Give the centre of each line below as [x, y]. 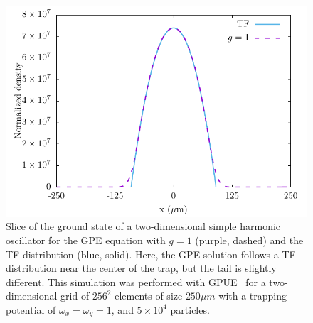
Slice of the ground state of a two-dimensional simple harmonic [143, 226]
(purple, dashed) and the [249, 240]
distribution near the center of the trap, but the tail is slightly [141, 268]
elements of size [149, 296]
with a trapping [253, 296]
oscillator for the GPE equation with [86, 240]
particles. [190, 309]
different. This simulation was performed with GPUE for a [136, 281]
